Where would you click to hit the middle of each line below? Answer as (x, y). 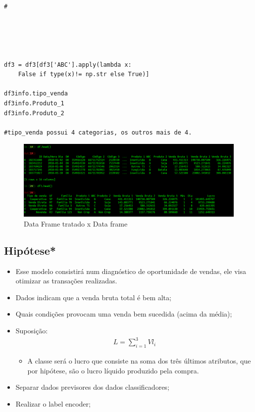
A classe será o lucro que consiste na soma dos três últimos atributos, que (139, 360)
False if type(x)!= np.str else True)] (84, 74)
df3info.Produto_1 (34, 103)
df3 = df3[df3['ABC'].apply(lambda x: (68, 65)
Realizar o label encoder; (53, 403)
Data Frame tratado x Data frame (76, 223)
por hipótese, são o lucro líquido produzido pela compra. (113, 370)
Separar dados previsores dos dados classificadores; (92, 387)
